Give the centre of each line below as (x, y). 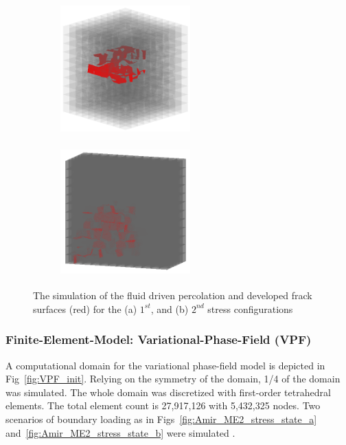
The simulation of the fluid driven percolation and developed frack (173, 295)
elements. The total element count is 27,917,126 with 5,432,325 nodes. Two (163, 405)
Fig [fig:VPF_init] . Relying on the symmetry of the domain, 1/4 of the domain (173, 379)
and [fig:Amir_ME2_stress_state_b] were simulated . (120, 432)
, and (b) (170, 308)
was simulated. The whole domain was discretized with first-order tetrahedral (168, 392)
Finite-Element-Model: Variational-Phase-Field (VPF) (159, 339)
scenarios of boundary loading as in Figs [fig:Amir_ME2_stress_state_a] (161, 419)
